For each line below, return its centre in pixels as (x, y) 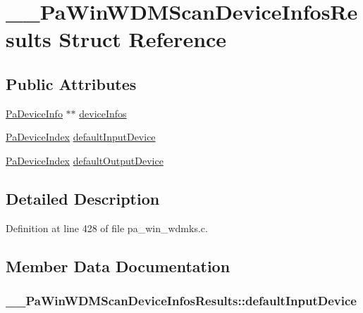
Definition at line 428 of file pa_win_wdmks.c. (107, 228)
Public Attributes (71, 83)
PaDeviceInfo (34, 113)
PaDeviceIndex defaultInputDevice (81, 137)
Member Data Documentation (118, 266)
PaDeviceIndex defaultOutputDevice (85, 160)
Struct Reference (143, 39)
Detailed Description (83, 198)
